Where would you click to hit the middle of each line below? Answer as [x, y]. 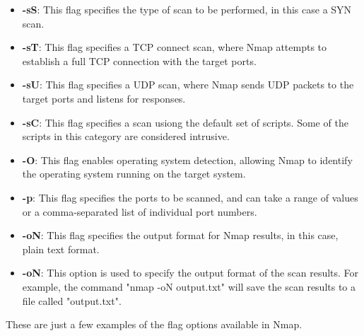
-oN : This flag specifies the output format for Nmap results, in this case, [180, 235]
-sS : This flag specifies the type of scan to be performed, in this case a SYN [187, 9]
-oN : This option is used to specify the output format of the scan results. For [190, 273]
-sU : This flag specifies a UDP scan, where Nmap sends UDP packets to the [188, 85]
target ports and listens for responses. [104, 98]
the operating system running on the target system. [134, 174]
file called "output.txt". [72, 300]
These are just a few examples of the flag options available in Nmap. [154, 324]
